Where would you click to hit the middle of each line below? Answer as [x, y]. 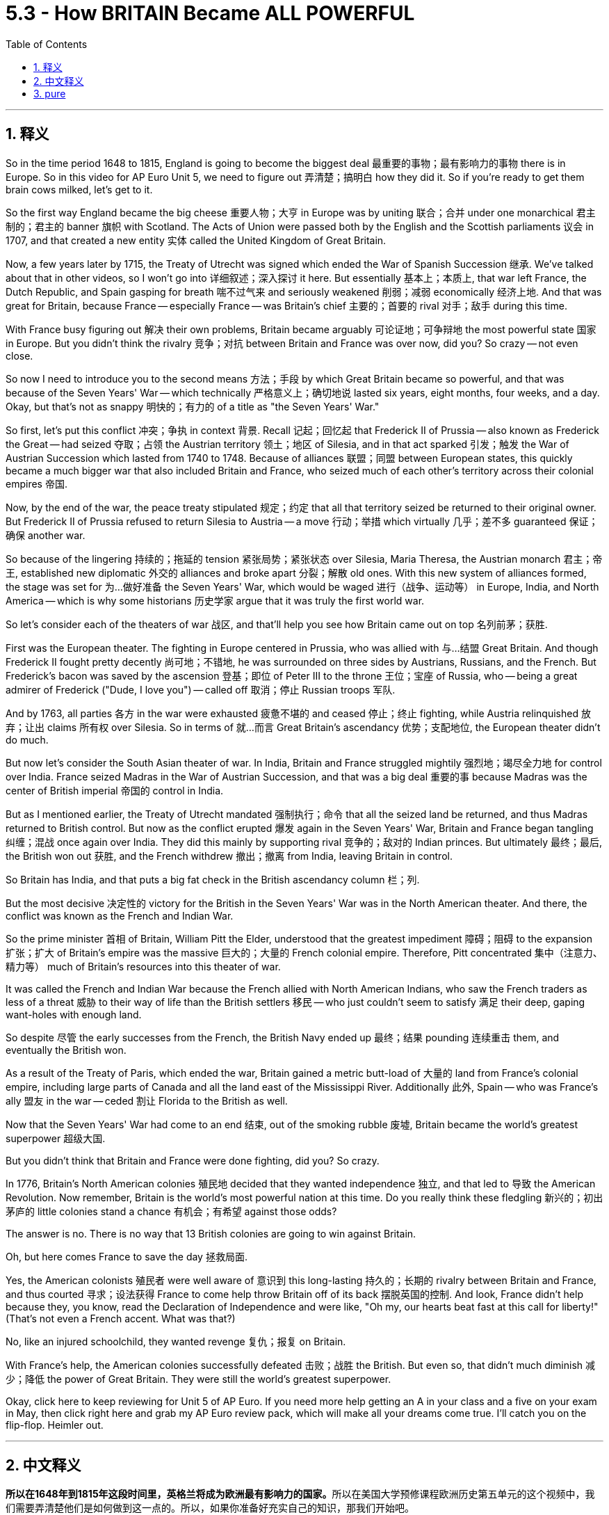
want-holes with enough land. [74, 1014]
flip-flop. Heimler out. [55, 1425]
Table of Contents [47, 44]
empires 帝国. [36, 483]
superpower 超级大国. [56, 1138]
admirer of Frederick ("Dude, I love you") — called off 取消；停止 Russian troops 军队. [201, 689]
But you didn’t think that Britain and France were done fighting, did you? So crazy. [193, 1160]
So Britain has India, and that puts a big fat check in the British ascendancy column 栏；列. [213, 879]
